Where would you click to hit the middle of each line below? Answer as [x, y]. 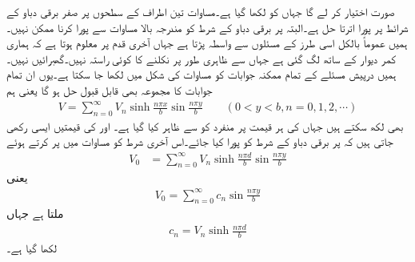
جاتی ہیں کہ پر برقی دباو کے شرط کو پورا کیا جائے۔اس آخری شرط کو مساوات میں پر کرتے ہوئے [200, 141]
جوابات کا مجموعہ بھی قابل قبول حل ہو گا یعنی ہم [110, 89]
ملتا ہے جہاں [35, 214]
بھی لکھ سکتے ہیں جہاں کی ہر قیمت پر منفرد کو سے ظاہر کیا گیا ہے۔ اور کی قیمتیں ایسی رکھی [205, 125]
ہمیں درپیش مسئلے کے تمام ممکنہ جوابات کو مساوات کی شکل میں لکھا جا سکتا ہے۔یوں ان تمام [202, 74]
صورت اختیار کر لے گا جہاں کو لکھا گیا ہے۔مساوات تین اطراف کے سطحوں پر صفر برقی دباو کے [201, 11]
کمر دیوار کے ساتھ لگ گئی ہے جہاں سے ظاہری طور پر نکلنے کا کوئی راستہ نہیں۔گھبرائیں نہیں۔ [201, 58]
